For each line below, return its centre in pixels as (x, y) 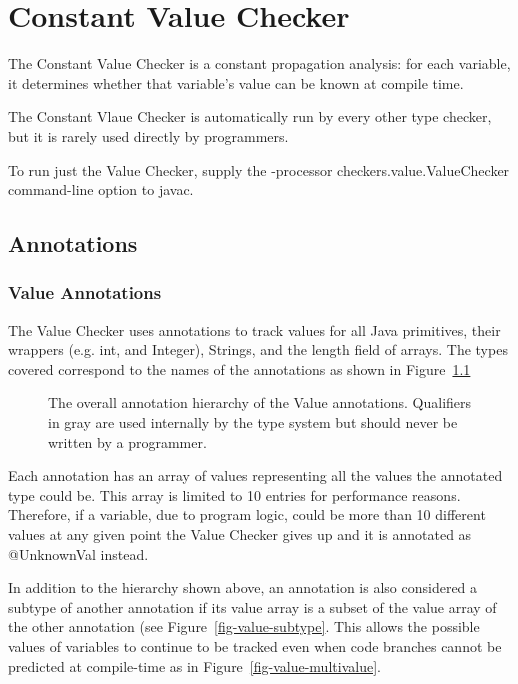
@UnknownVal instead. (78, 553)
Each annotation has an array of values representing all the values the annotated (255, 475)
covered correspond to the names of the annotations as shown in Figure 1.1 (239, 368)
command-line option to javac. (101, 189)
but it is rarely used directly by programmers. (148, 135)
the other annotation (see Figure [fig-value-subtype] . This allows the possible (244, 626)
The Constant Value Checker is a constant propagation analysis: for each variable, (259, 63)
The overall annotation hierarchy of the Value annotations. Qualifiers (260, 402)
